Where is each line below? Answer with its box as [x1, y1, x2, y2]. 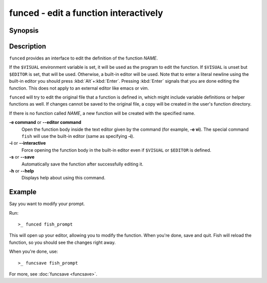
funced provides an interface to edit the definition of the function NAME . [9, 55, 158, 61]
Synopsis [9, 26, 39, 35]
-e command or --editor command [9, 119, 82, 125]
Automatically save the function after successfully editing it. [21, 161, 143, 167]
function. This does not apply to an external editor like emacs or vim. [9, 85, 149, 91]
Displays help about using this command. [21, 175, 106, 181]
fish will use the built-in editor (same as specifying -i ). [21, 133, 134, 139]
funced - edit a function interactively [9, 7, 163, 18]
